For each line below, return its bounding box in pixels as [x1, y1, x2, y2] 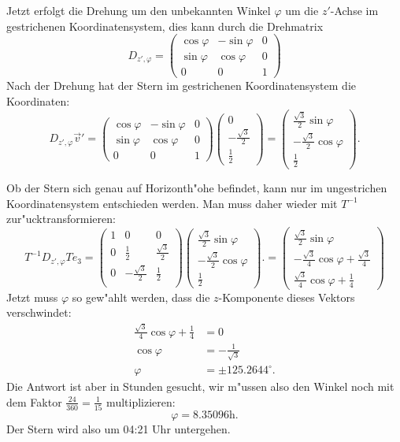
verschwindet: [6, 304, 72, 321]
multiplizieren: [106, 393, 176, 410]
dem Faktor [6, 393, 62, 410]
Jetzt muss [6, 288, 58, 305]
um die [285, 2, 319, 18]
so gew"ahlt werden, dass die [72, 288, 210, 305]
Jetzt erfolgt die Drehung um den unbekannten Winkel [6, 2, 271, 18]
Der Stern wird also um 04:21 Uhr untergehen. [6, 421, 231, 437]
